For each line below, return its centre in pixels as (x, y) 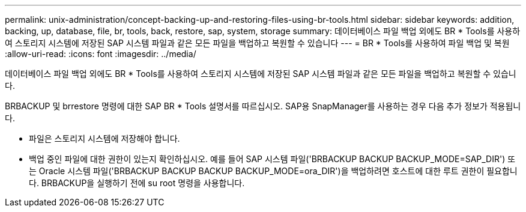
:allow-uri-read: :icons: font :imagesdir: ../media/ (101, 54)
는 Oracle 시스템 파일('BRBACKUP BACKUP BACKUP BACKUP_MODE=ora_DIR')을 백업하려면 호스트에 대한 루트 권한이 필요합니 (273, 171)
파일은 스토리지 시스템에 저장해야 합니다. (104, 138)
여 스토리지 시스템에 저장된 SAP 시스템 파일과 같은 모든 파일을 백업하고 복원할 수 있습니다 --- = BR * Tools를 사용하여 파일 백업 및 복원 (257, 43)
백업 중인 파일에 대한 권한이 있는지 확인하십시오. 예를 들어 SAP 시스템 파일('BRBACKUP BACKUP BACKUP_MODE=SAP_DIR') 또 (272, 159)
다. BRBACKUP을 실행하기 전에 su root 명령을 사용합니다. (137, 183)
